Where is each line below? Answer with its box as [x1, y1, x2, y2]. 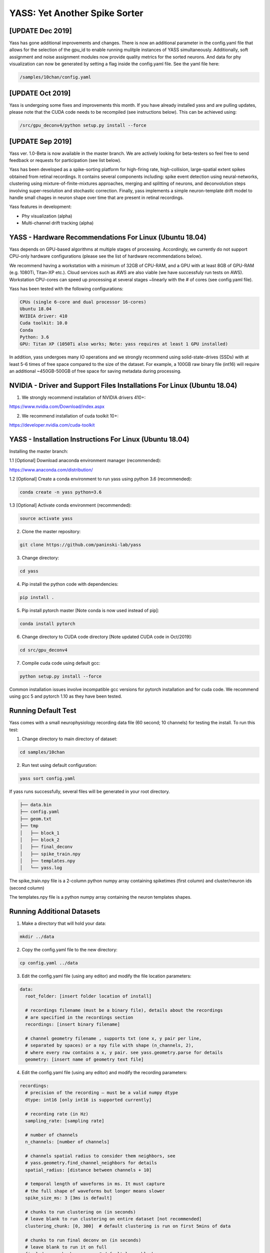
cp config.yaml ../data [19, 960, 78, 966]
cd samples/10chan [19, 749, 65, 755]
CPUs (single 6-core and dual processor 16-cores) [19, 299, 147, 305]
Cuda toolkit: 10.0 [19, 320, 67, 326]
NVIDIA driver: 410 [19, 313, 67, 319]
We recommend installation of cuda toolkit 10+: [21, 412, 119, 419]
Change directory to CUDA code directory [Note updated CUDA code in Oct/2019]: [21, 634, 192, 640]
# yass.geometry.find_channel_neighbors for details [25, 1160, 157, 1166]
